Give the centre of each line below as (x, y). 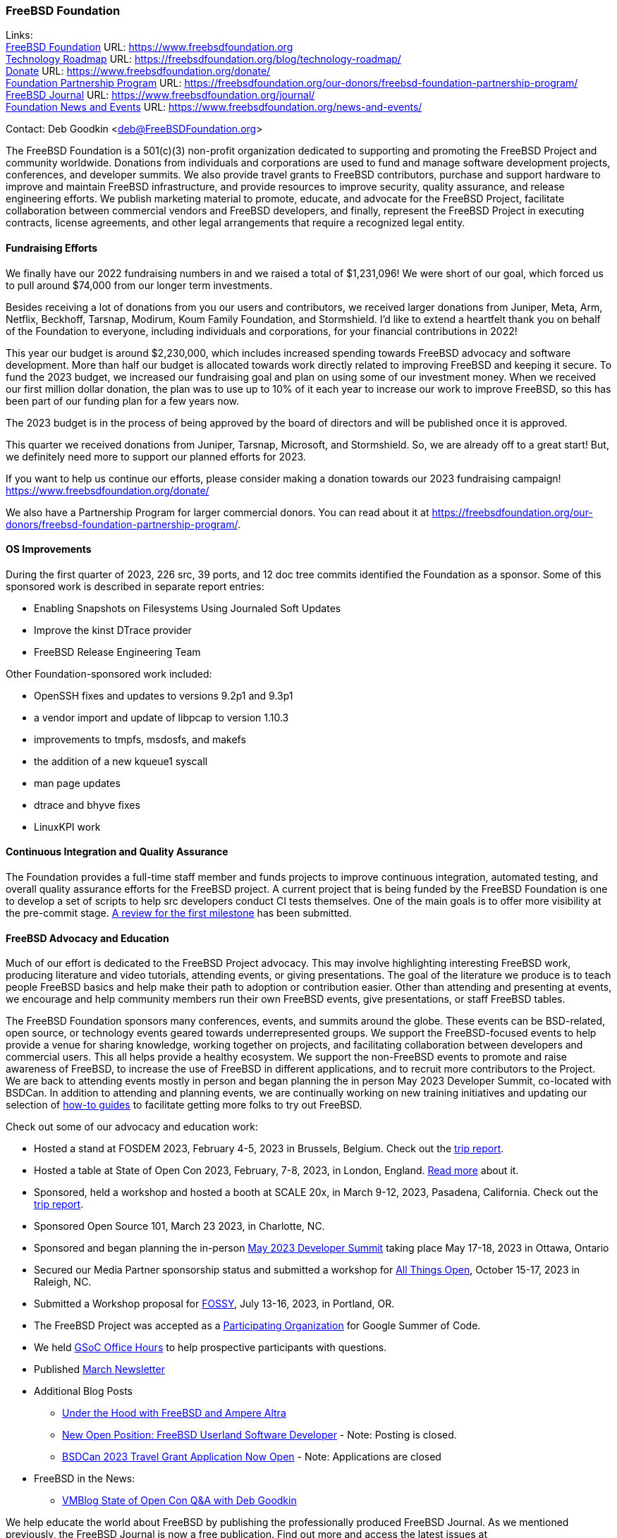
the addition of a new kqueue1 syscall (121, 761)
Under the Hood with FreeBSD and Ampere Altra (174, 1413)
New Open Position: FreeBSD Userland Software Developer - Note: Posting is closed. (259, 1435)
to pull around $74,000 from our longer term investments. (139, 285)
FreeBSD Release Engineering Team (117, 652)
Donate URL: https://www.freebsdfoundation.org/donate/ (138, 71)
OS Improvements (49, 549)
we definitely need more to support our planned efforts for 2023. (156, 456)
